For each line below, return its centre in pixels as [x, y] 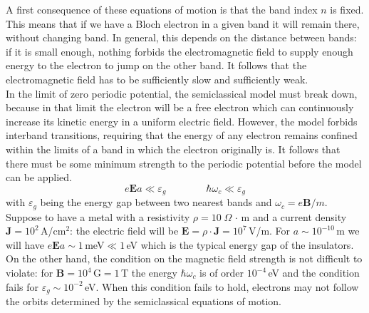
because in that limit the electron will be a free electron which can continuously [180, 107]
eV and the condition [314, 272]
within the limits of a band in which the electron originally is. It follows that [173, 149]
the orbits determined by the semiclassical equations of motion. [144, 301]
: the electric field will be [124, 231]
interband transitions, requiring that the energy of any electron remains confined [182, 135]
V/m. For [269, 231]
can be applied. [39, 177]
